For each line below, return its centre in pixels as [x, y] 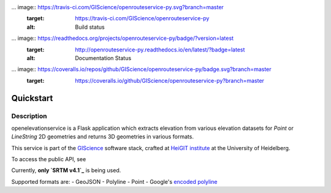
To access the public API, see [49, 159]
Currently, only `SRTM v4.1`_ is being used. [66, 170]
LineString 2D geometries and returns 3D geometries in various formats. [103, 137]
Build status [90, 27]
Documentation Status [103, 58]
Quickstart [32, 98]
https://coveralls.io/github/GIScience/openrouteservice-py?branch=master [170, 80]
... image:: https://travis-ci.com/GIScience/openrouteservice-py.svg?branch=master [117, 7]
